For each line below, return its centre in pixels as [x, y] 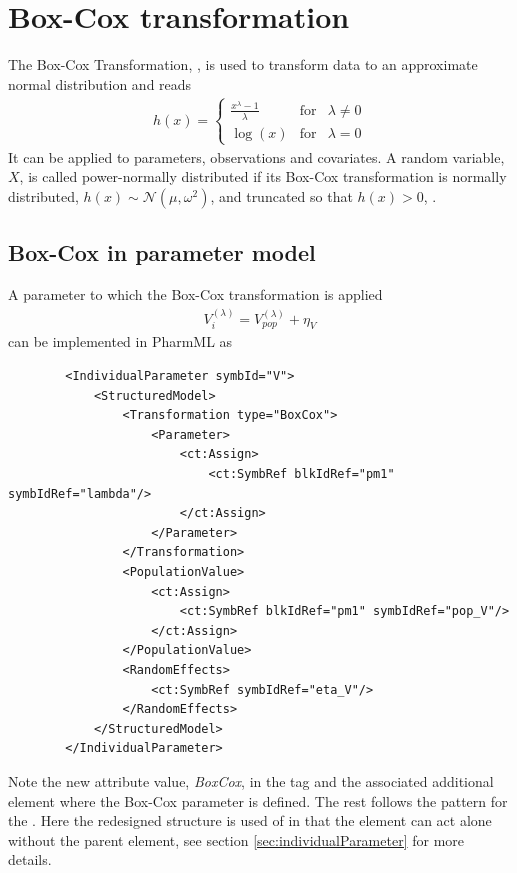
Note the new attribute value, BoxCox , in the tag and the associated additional [251, 780]
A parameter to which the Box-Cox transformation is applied [195, 294]
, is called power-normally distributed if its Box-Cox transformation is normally [263, 176]
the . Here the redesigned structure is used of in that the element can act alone [250, 820]
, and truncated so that [281, 196]
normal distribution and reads [100, 83]
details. [30, 859]
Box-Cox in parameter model [162, 252]
